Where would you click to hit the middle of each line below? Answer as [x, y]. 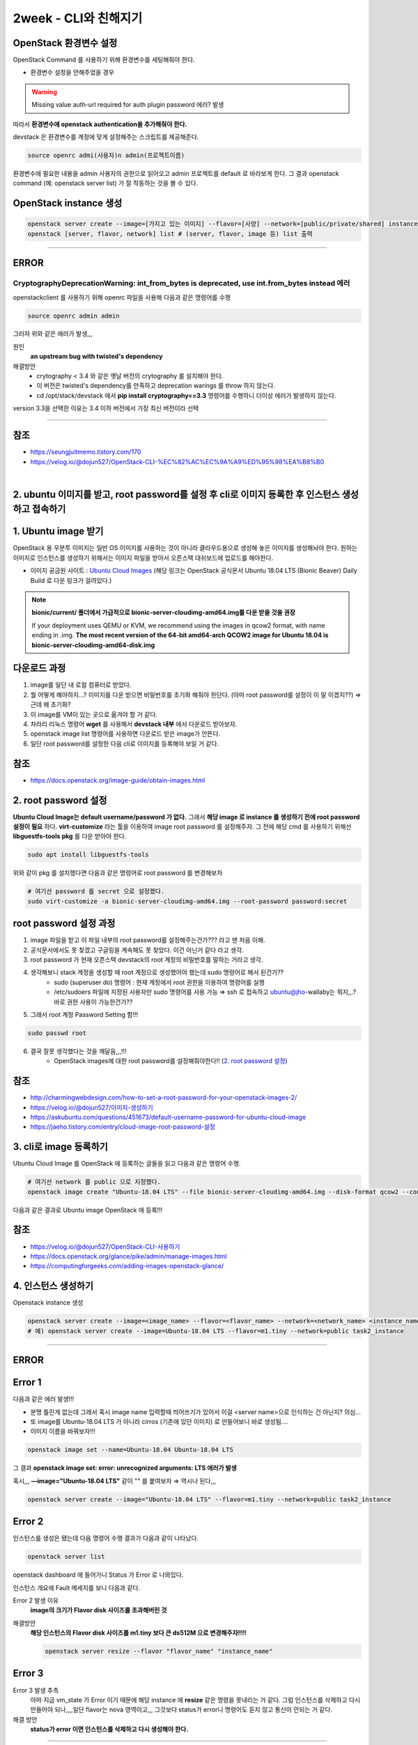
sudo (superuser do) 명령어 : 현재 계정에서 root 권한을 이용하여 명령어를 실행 [159, 982]
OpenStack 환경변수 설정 [65, 43]
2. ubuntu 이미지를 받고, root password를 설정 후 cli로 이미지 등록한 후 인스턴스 [177, 495]
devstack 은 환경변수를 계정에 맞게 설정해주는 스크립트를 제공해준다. [106, 137]
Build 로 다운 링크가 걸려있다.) [71, 580]
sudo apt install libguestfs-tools [88, 855]
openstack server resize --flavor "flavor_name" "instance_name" [159, 1651]
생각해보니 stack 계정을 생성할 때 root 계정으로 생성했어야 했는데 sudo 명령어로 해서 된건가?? [157, 972]
